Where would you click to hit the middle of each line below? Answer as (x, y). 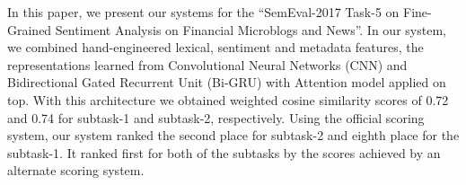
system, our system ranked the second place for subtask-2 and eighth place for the (233, 135)
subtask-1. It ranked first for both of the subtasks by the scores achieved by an (224, 152)
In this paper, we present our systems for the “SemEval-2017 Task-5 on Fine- (220, 12)
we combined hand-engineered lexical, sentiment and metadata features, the (215, 47)
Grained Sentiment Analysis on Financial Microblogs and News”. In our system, (227, 29)
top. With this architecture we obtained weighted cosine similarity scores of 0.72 (228, 99)
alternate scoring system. (76, 170)
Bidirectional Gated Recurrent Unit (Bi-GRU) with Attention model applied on (227, 82)
